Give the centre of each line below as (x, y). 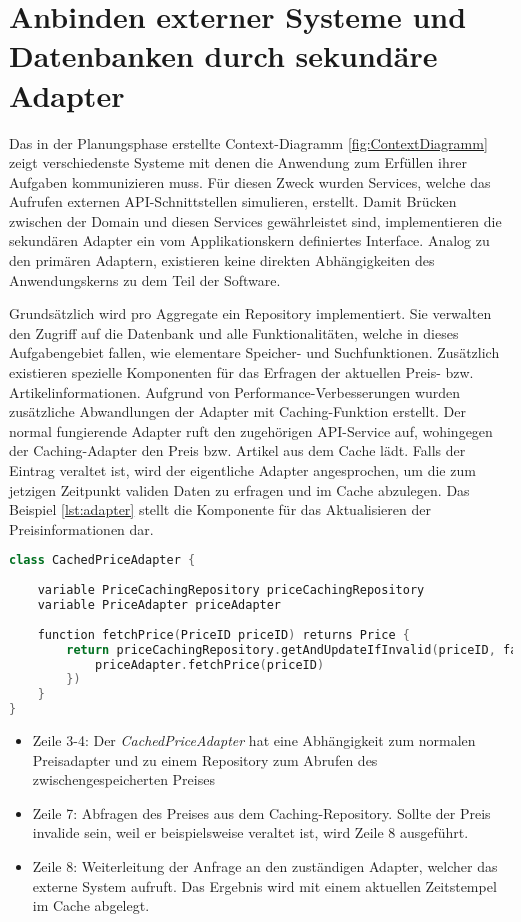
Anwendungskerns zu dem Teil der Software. (145, 279)
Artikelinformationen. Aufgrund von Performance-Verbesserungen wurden (235, 391)
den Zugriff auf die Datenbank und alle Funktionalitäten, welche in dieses (234, 332)
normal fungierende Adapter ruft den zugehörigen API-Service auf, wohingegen (251, 430)
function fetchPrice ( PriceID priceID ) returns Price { (223, 634)
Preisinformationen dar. (81, 528)
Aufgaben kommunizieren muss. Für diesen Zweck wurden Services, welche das (250, 181)
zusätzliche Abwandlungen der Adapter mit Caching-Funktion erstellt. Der (237, 411)
